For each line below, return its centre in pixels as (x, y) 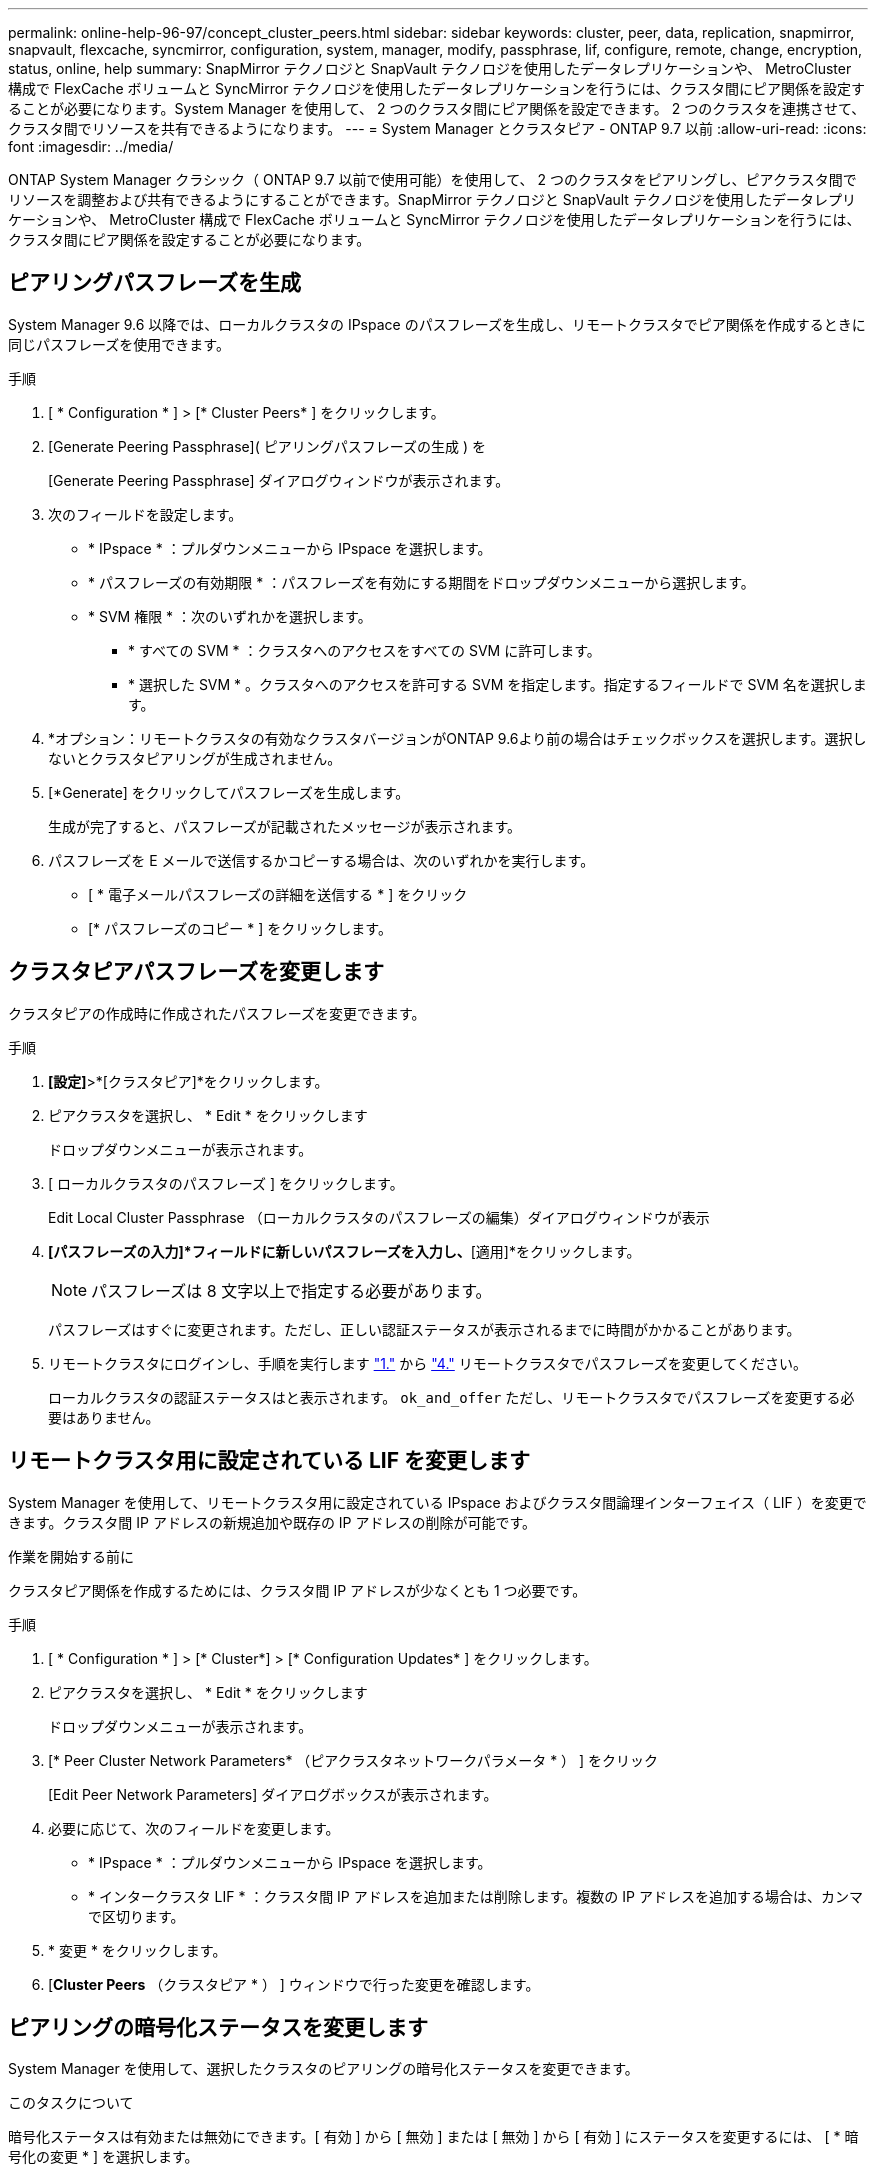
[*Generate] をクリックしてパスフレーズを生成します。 (229, 792)
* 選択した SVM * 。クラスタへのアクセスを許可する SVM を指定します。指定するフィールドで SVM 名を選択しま (497, 684)
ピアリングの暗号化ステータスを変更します (218, 2027)
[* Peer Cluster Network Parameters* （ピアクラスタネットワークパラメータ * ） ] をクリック (353, 1760)
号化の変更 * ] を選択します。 (103, 2157)
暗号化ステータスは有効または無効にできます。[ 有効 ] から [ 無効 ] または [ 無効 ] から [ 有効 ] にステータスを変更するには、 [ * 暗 (433, 2137)
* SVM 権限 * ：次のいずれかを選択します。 (230, 616)
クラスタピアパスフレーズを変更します (196, 972)
